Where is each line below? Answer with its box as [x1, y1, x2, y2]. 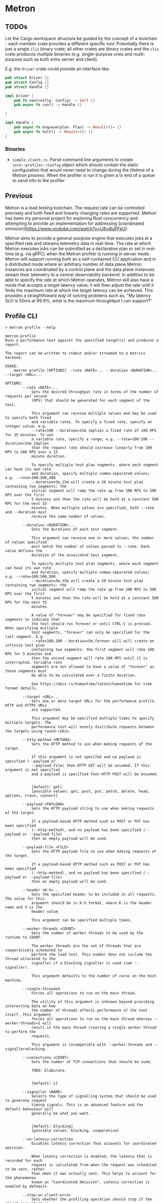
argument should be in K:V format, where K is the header [31, 900, 152, 906]
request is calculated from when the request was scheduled [31, 1162, 157, 1167]
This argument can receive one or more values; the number [31, 535, 154, 540]
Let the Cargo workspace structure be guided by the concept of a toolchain [5, 35, 158, 41]
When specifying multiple [5, 625, 58, 631]
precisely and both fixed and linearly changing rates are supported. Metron [5, 210, 157, 216]
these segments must [5, 668, 47, 673]
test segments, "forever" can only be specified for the [31, 630, 150, 635]
